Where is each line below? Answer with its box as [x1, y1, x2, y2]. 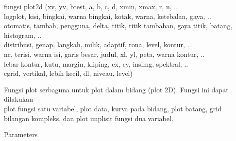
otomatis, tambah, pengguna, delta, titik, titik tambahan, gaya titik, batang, [4, 20, 233, 31]
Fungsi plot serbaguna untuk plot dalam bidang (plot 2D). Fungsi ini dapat [4, 84, 229, 94]
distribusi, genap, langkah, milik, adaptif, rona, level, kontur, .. [4, 39, 191, 50]
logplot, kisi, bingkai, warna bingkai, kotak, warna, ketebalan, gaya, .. [4, 11, 211, 21]
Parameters [4, 129, 38, 140]
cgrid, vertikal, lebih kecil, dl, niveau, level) [4, 68, 133, 78]
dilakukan [4, 94, 33, 104]
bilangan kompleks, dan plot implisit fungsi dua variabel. [4, 113, 173, 123]
